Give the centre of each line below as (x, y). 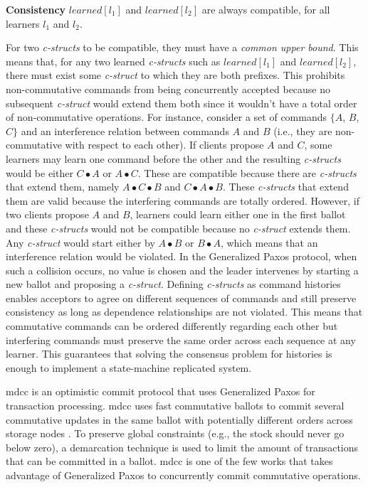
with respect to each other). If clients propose (164, 145)
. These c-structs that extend (285, 187)
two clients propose (47, 214)
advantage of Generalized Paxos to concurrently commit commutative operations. (183, 475)
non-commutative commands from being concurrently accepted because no (168, 89)
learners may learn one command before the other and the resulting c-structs (173, 158)
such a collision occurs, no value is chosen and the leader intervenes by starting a (182, 270)
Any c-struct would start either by (80, 242)
